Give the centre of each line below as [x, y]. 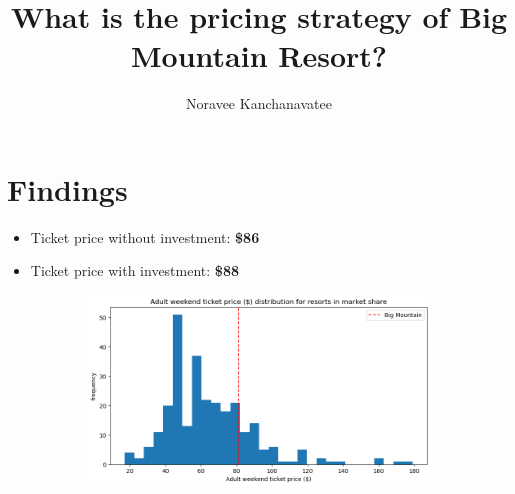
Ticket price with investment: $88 [134, 270]
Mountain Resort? [258, 55]
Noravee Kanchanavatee [259, 103]
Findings [67, 188]
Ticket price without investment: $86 [145, 236]
